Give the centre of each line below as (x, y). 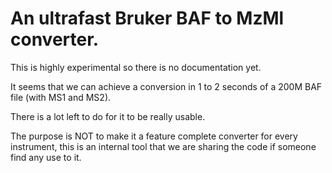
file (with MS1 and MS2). (61, 97)
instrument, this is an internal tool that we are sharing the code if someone (163, 146)
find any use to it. (46, 157)
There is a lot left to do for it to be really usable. (108, 116)
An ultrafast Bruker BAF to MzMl (147, 18)
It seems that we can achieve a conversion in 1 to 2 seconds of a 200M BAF (166, 86)
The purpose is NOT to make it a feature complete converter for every (154, 136)
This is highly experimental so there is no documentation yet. (136, 67)
